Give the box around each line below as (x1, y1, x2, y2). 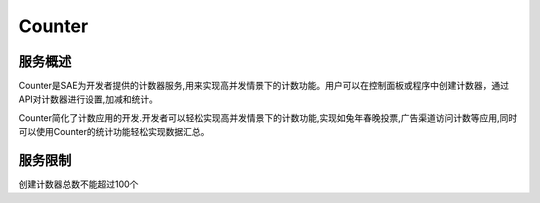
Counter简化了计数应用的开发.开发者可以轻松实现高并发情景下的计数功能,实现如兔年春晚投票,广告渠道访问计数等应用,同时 (18, 111, 518, 124)
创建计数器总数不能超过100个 (18, 178, 139, 190)
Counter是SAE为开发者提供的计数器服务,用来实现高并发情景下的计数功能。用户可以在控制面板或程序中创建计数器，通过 (18, 80, 510, 92)
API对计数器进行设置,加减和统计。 (18, 93, 159, 105)
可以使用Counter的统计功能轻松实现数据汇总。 (18, 126, 210, 138)
